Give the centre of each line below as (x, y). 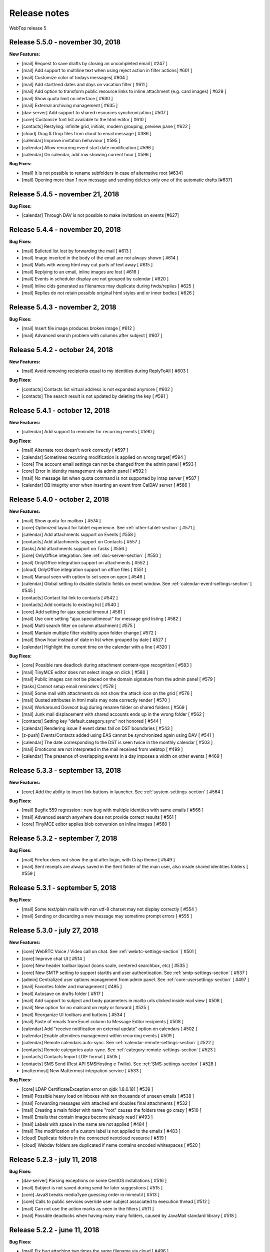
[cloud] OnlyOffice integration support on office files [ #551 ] (84, 570)
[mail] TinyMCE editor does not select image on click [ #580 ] (85, 672)
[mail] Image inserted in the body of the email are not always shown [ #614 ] (100, 258)
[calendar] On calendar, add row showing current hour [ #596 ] (87, 154)
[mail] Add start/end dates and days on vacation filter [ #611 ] (85, 85)
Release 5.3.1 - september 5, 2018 (63, 888)
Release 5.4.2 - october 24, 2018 (61, 350)
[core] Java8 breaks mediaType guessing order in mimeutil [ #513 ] (91, 1194)
